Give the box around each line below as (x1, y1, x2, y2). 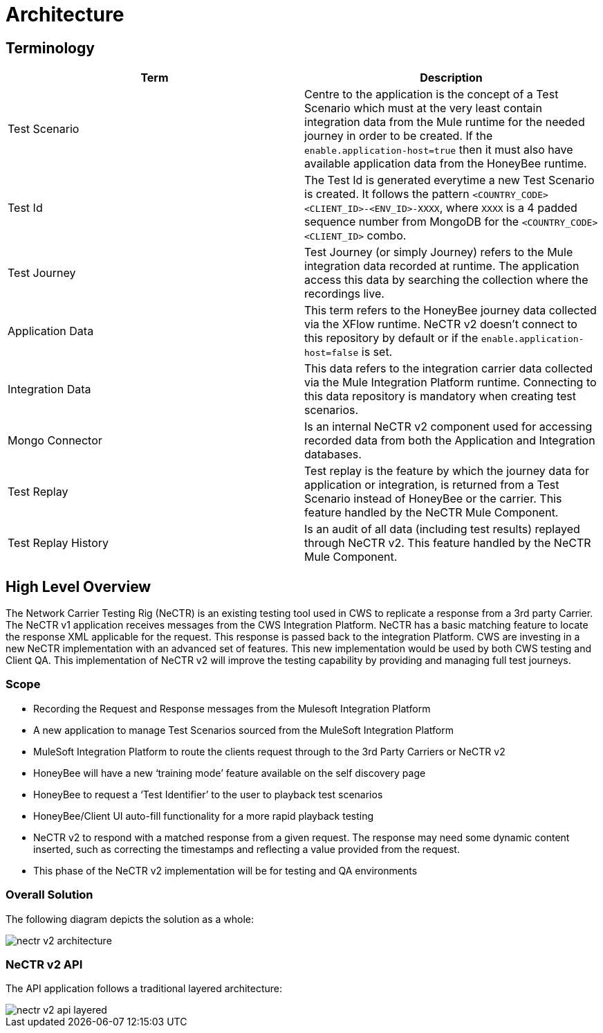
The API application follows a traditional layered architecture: (6, 982, 283, 995)
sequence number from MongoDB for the (304, 215, 519, 229)
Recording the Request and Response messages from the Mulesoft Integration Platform (33, 702, 431, 715)
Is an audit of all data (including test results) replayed (304, 522, 580, 537)
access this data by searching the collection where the (304, 273, 588, 287)
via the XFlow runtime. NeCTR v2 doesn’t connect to (304, 317, 577, 332)
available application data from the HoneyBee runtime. (304, 156, 587, 171)
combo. (367, 228, 407, 243)
